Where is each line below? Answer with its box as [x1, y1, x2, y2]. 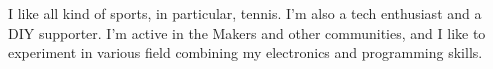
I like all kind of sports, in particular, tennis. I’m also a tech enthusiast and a [8, 3, 482, 23]
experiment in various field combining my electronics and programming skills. [8, 42, 483, 63]
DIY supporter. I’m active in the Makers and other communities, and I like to [8, 22, 486, 43]
